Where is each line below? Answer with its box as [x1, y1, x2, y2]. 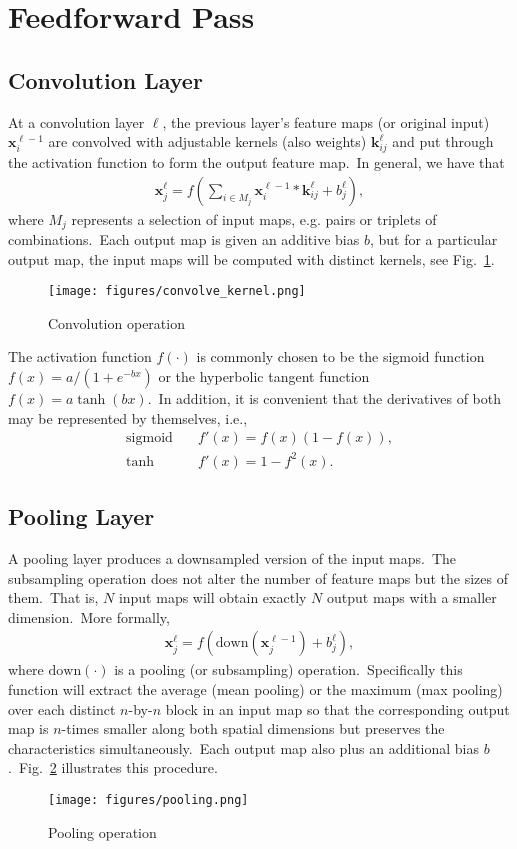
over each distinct [8, 698, 116, 719]
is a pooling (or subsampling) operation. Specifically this [114, 659, 463, 680]
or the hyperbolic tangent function [158, 366, 370, 387]
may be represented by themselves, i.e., [8, 407, 248, 428]
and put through [392, 131, 494, 152]
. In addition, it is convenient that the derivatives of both [147, 388, 502, 409]
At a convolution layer [8, 111, 145, 132]
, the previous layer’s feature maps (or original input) [162, 111, 490, 132]
